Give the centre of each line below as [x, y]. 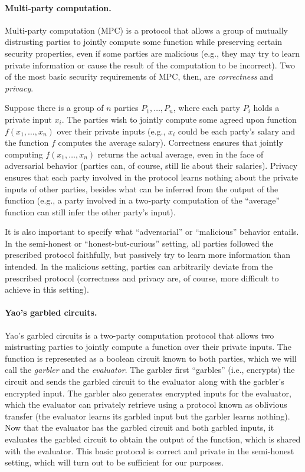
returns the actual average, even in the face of [181, 154]
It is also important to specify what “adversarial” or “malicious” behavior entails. [152, 232]
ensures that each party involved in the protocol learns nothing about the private [152, 177]
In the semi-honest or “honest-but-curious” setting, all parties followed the [139, 243]
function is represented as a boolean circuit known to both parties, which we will [151, 358]
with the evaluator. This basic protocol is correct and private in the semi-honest [150, 450]
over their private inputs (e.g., [111, 131]
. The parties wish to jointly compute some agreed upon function [179, 119]
